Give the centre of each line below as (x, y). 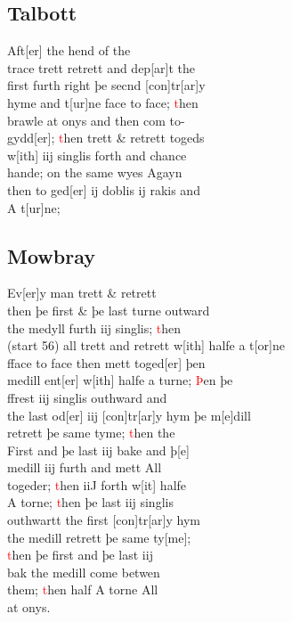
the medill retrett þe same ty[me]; (99, 537)
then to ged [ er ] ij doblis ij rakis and (104, 189)
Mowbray (51, 255)
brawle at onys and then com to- (96, 120)
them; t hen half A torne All (83, 589)
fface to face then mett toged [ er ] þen (106, 362)
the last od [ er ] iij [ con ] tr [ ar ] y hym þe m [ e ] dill (129, 415)
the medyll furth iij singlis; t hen (94, 327)
